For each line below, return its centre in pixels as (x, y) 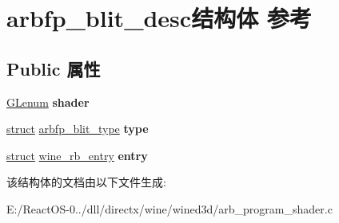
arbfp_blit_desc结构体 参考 (159, 18)
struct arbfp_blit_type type (78, 129)
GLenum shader (48, 102)
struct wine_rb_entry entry (77, 155)
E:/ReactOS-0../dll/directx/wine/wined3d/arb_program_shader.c (169, 208)
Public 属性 (54, 68)
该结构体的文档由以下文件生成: (86, 182)
